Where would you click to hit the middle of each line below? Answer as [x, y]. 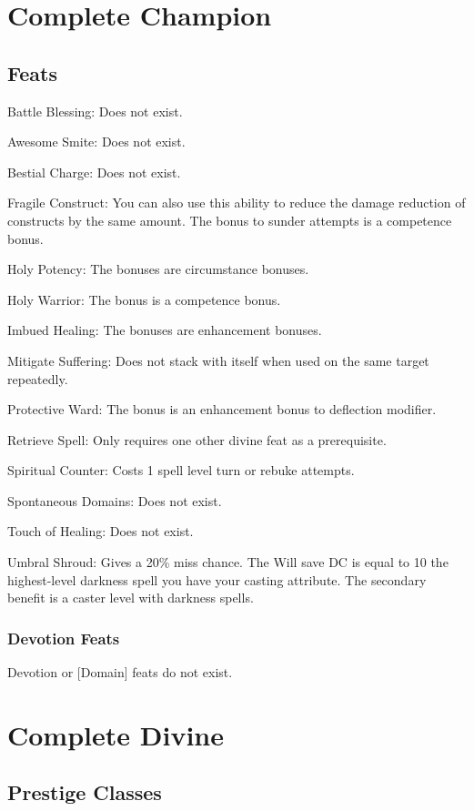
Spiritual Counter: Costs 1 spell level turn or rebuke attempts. [181, 470]
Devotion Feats [64, 638]
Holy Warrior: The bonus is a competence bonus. [144, 299]
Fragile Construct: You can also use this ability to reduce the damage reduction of [237, 203]
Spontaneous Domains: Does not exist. [115, 500]
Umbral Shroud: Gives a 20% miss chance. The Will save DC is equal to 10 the [228, 562]
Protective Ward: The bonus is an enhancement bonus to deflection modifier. [222, 409]
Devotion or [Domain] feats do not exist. [120, 672]
